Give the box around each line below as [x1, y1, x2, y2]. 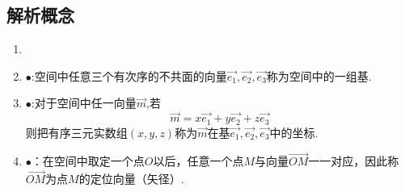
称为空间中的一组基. [266, 67, 372, 84]
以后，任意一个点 [153, 152, 244, 169]
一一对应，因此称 [308, 152, 399, 169]
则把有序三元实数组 [25, 123, 128, 140]
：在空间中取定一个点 [31, 152, 145, 169]
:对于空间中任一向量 [31, 94, 137, 111]
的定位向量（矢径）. [78, 170, 184, 187]
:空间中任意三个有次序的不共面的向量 [31, 67, 227, 84]
